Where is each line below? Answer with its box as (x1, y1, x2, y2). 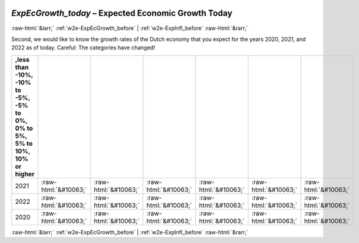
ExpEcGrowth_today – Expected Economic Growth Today (11, 8, 233, 18)
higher (15, 170, 35, 178)
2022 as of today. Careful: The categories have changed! (11, 44, 156, 51)
